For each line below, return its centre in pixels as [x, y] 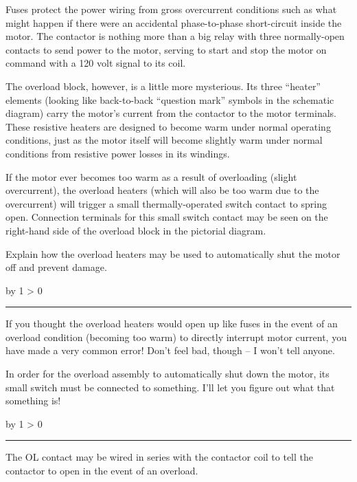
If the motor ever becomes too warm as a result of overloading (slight [151, 176]
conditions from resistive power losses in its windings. [118, 153]
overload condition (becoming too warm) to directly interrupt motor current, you [176, 337]
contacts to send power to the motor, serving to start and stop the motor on [166, 49]
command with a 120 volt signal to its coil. [96, 63]
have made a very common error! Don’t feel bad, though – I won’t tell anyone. [170, 350]
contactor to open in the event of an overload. [102, 471]
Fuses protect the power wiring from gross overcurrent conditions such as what [171, 9]
